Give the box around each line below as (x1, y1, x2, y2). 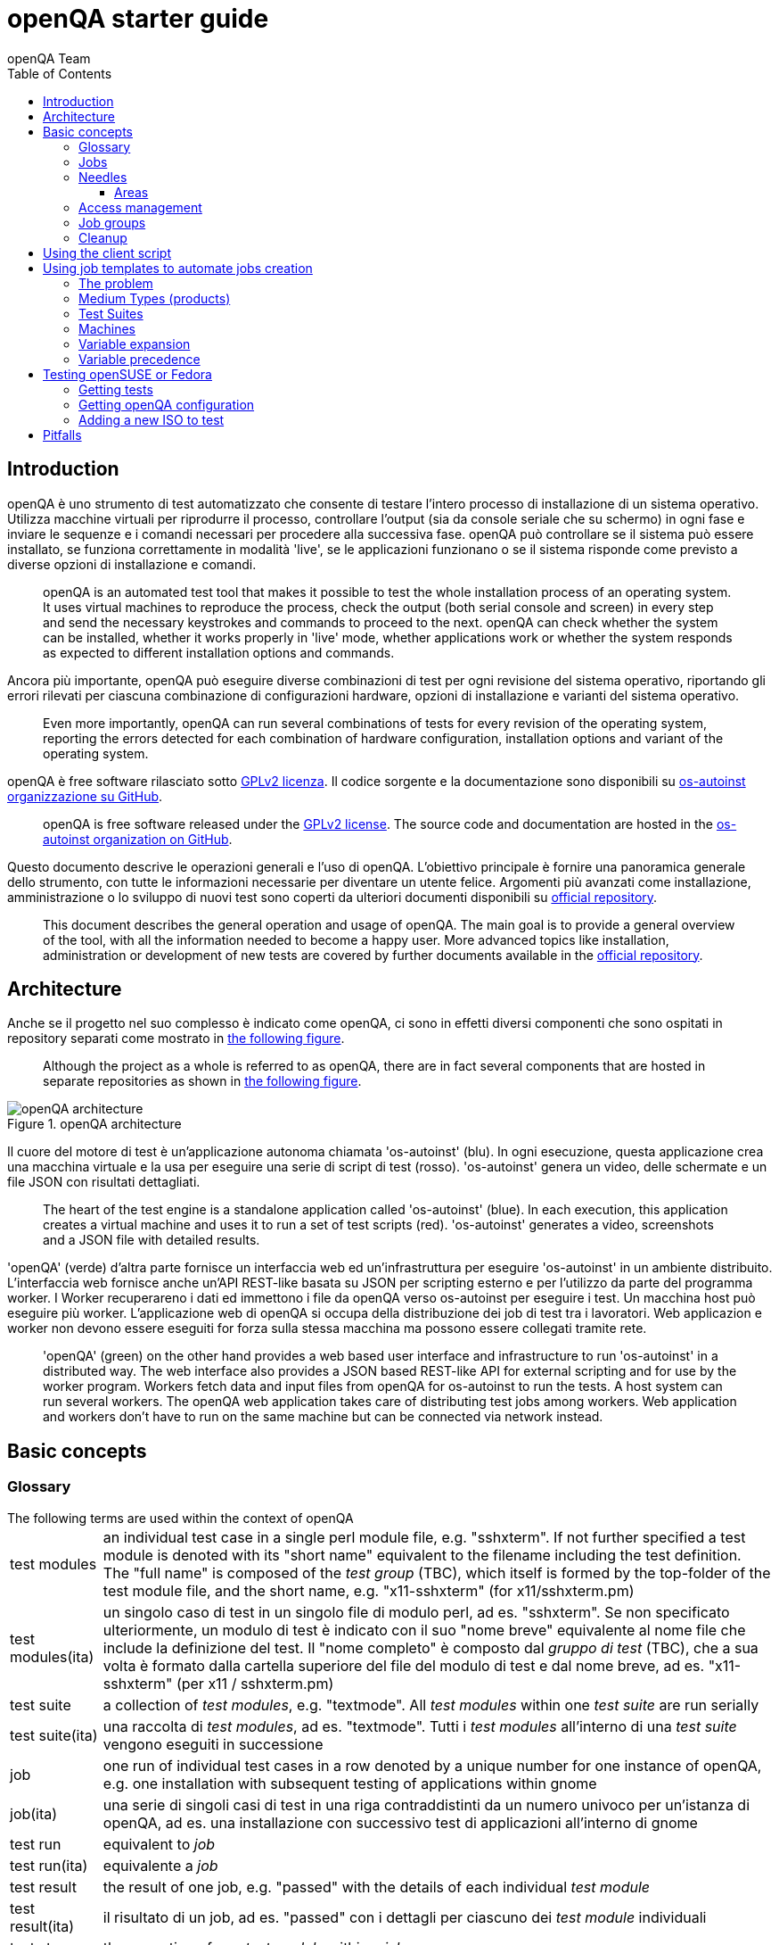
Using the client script (43, 244, 172, 261)
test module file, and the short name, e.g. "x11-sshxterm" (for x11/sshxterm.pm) (102, 1581, 635, 1600)
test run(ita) (10, 1856, 88, 1875)
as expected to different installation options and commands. (43, 644, 395, 660)
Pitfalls (43, 426, 82, 443)
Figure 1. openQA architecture (7, 1116, 182, 1132)
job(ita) (10, 1804, 58, 1823)
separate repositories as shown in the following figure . (43, 1073, 362, 1089)
